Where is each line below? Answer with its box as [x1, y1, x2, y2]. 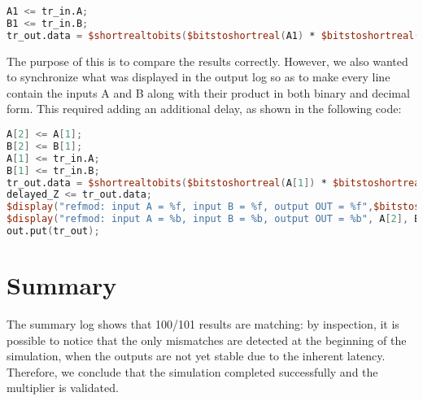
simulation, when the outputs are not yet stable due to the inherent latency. [7, 347, 386, 364]
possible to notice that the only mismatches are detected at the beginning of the [7, 331, 407, 348]
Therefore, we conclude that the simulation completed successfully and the [7, 363, 378, 380]
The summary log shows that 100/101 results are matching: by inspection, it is [7, 316, 399, 332]
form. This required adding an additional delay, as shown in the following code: [7, 100, 402, 117]
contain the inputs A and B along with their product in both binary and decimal [7, 84, 410, 101]
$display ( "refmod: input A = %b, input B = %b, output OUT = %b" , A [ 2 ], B [7, 213, 421, 225]
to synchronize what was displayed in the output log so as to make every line [7, 68, 390, 85]
